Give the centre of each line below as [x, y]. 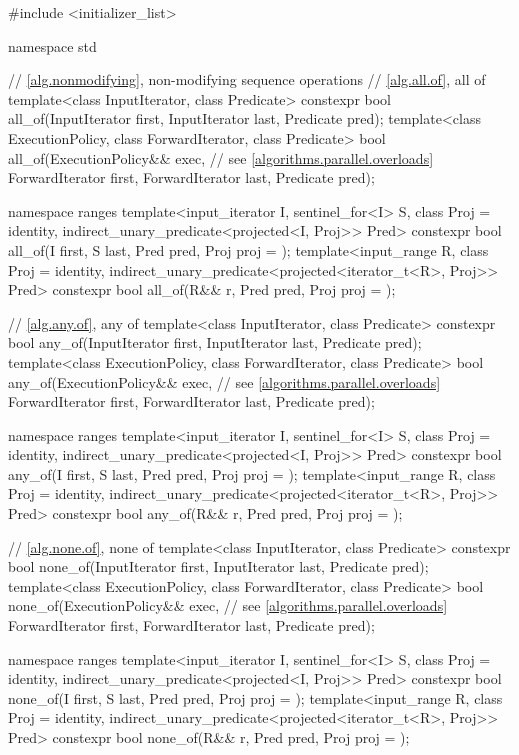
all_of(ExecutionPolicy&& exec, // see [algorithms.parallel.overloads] [221, 157]
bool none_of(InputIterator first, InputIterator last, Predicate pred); [218, 566]
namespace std [52, 45]
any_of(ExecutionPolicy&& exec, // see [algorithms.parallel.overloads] [224, 381]
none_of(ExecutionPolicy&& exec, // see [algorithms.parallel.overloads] [228, 605]
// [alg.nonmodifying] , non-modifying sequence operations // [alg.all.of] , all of [247, 79]
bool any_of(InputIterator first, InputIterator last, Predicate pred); [215, 342]
